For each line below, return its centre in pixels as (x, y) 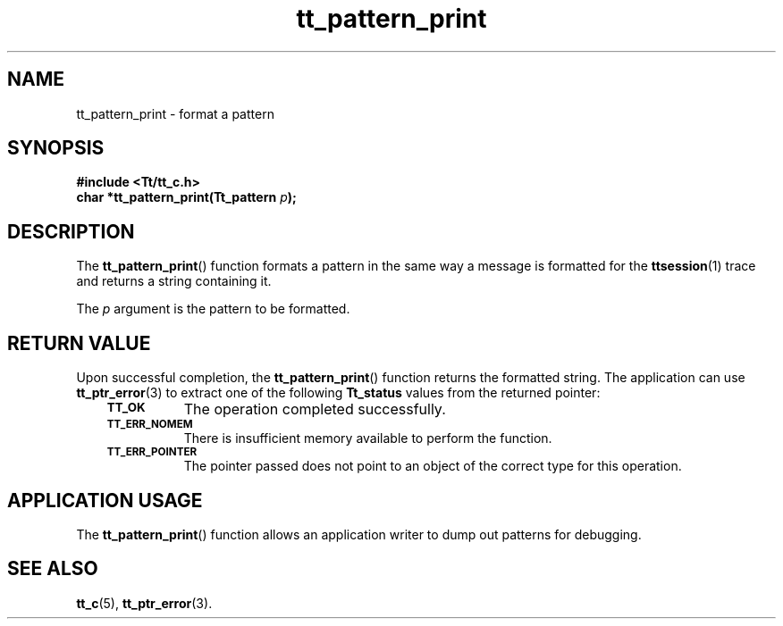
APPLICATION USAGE (105, 500)
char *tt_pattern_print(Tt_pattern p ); (186, 197)
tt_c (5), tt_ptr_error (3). (144, 603)
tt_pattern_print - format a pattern (175, 113)
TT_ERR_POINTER (152, 452)
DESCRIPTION (71, 231)
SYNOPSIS (56, 148)
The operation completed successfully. (315, 409)
